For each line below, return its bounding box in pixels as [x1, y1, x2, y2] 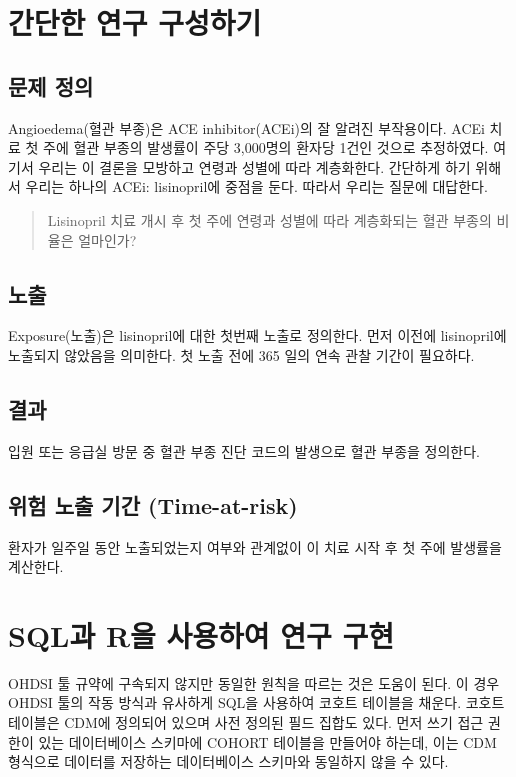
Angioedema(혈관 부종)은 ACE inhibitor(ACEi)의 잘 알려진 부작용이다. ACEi [8, 117, 485, 138]
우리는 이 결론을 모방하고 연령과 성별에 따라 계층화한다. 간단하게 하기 [38, 156, 471, 177]
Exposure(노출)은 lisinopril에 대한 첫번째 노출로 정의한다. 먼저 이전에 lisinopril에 [8, 325, 507, 346]
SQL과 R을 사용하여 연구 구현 [8, 614, 395, 655]
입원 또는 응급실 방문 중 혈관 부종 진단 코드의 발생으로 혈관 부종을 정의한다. [8, 440, 480, 461]
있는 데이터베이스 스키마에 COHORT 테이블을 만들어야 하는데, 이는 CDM [38, 731, 497, 752]
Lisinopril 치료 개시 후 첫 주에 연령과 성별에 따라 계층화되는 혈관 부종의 [47, 209, 492, 230]
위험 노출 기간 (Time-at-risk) [8, 489, 298, 520]
